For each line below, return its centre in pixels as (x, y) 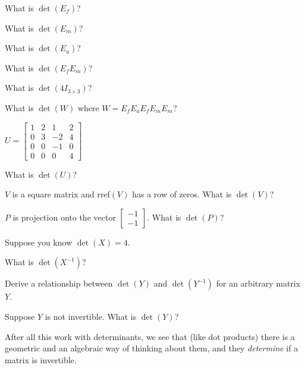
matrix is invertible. (41, 359)
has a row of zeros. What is (182, 194)
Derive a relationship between (59, 283)
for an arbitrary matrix (258, 283)
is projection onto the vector (64, 217)
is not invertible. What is (91, 317)
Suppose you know (39, 242)
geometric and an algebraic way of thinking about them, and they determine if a (152, 348)
